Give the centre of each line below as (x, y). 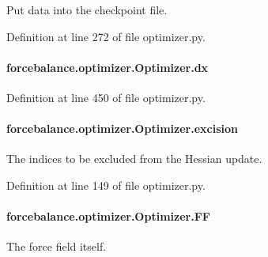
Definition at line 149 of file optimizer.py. (106, 185)
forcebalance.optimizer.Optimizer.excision (122, 128)
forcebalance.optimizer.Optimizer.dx (108, 67)
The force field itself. (57, 246)
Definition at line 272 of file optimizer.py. (106, 36)
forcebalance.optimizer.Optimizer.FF (108, 216)
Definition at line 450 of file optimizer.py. (106, 97)
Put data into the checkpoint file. (87, 9)
